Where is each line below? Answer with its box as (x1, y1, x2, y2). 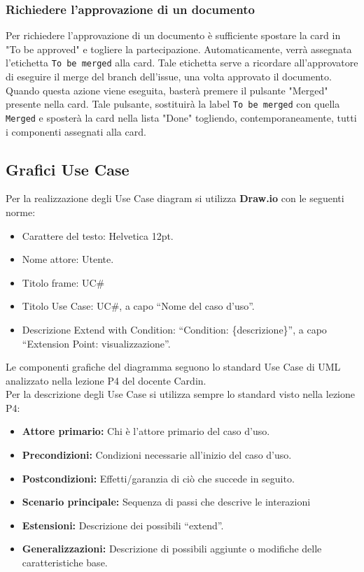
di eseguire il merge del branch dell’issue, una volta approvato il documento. (6, 69, 332, 84)
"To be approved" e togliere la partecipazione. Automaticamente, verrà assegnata (6, 41, 352, 56)
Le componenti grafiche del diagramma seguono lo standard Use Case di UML (6, 359, 341, 374)
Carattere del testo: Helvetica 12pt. (22, 228, 174, 243)
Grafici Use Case (6, 158, 129, 180)
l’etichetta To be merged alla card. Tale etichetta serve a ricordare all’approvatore (6, 55, 358, 70)
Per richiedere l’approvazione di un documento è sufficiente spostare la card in (6, 28, 341, 43)
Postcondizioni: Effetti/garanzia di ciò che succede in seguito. (22, 471, 295, 485)
